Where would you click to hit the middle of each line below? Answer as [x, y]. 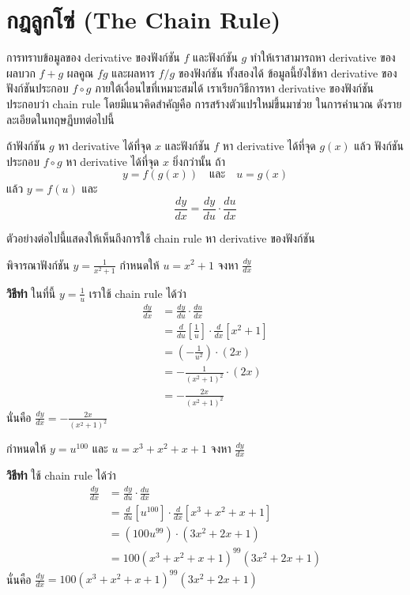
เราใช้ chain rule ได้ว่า [137, 293]
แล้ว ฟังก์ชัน [379, 146]
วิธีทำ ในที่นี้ [31, 293]
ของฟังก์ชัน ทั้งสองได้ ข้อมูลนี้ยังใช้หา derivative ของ [288, 72]
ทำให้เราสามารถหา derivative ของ [323, 57]
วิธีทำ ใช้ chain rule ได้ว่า [61, 475]
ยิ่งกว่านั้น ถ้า [199, 161]
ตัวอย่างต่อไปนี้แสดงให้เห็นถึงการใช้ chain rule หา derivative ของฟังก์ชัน [161, 237]
